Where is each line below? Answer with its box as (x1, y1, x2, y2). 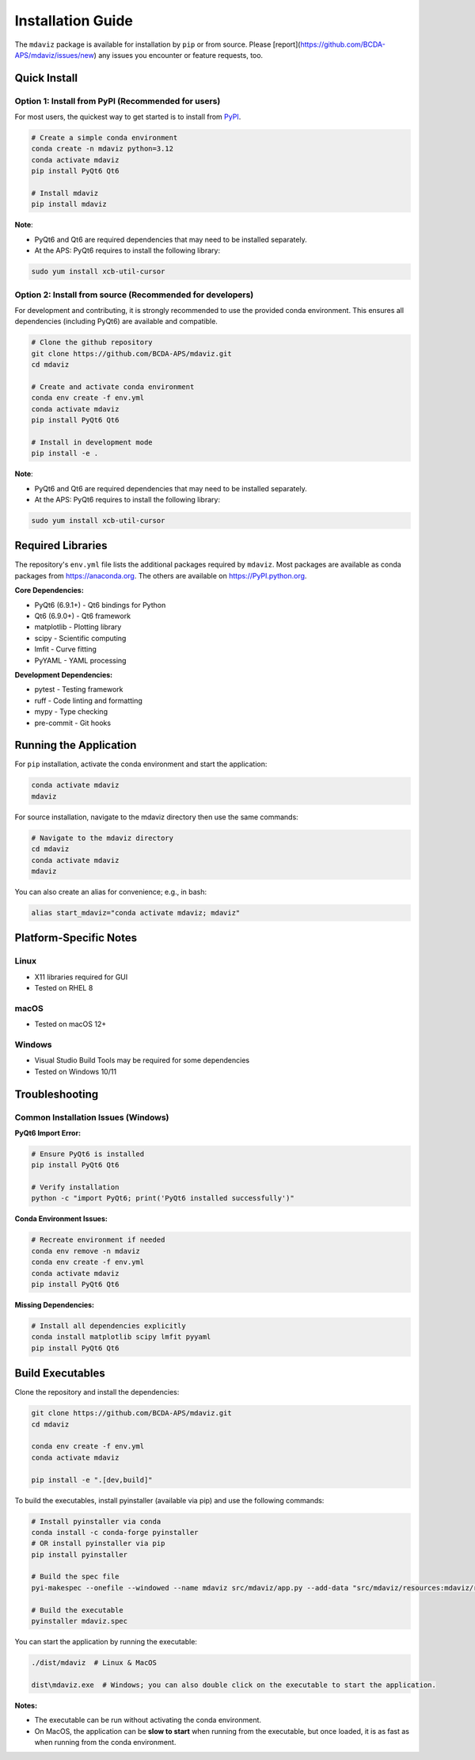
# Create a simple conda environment (31, 133, 178, 143)
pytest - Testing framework (34, 685, 123, 694)
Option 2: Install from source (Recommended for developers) (14, 289, 254, 300)
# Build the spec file (31, 1572, 120, 1581)
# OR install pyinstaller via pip (31, 1539, 165, 1548)
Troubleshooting (14, 1087, 99, 1101)
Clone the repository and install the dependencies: (14, 1388, 180, 1397)
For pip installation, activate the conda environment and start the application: (14, 759, 268, 769)
